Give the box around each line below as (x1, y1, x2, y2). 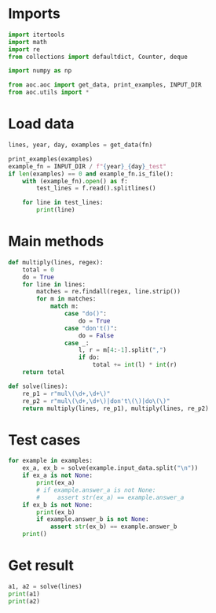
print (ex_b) (36, 508, 76, 516)
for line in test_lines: (22, 198, 104, 207)
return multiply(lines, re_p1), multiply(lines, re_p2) (22, 404, 210, 412)
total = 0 (22, 265, 55, 274)
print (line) (36, 206, 76, 214)
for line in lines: (22, 280, 86, 288)
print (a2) (8, 597, 41, 605)
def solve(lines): (8, 382, 68, 390)
